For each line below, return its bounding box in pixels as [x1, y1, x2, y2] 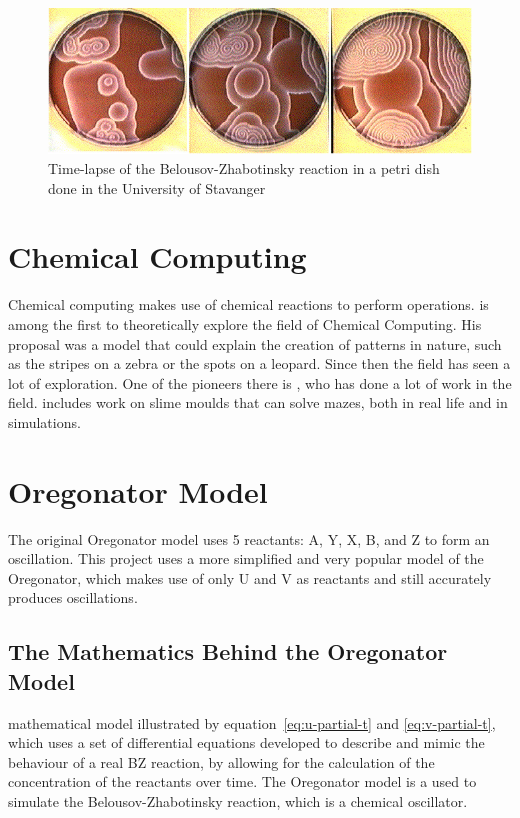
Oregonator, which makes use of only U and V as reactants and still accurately [8, 567, 492, 588]
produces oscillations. [8, 587, 138, 608]
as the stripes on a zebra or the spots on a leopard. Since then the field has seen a [8, 353, 511, 374]
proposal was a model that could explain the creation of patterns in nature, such [8, 333, 502, 354]
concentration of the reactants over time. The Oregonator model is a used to [8, 771, 477, 792]
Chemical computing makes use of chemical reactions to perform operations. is [8, 294, 489, 315]
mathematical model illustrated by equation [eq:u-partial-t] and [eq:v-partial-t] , [8, 712, 496, 733]
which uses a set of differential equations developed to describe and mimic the [8, 732, 485, 753]
